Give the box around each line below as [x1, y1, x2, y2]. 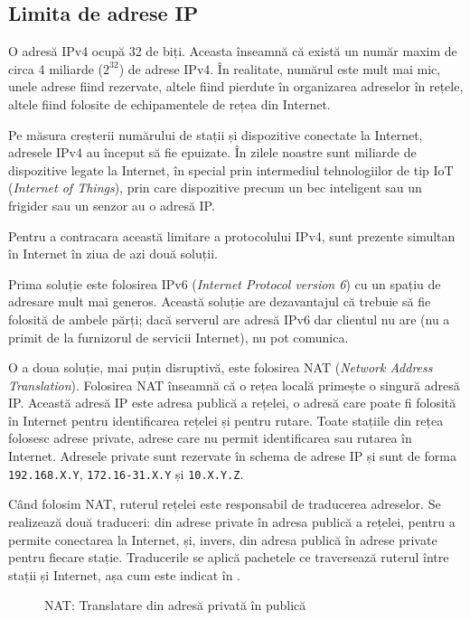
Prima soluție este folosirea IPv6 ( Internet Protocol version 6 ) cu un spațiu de [8, 274, 441, 293]
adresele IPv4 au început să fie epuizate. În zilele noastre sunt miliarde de [8, 143, 417, 162]
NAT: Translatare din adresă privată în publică [44, 596, 306, 615]
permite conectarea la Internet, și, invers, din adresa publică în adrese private [8, 530, 437, 549]
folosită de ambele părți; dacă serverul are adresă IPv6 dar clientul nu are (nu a [8, 309, 450, 328]
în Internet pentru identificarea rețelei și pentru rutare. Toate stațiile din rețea [8, 410, 444, 429]
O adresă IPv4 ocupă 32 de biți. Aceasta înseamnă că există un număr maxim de [8, 42, 457, 61]
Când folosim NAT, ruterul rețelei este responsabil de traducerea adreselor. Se [8, 494, 441, 513]
